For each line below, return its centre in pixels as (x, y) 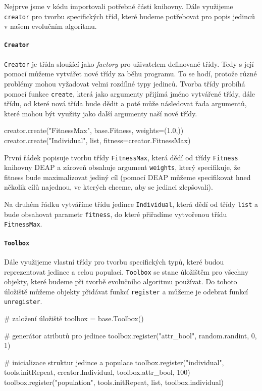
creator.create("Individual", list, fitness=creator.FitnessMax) (97, 140)
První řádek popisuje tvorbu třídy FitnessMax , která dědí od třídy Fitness (121, 157)
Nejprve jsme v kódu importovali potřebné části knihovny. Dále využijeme (119, 6)
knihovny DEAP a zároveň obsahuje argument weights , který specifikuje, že (122, 167)
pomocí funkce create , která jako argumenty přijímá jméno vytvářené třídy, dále (130, 93)
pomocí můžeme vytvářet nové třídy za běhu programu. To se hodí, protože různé (130, 74)
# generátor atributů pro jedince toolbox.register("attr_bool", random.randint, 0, (130, 335)
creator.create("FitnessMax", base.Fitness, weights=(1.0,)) (94, 130)
